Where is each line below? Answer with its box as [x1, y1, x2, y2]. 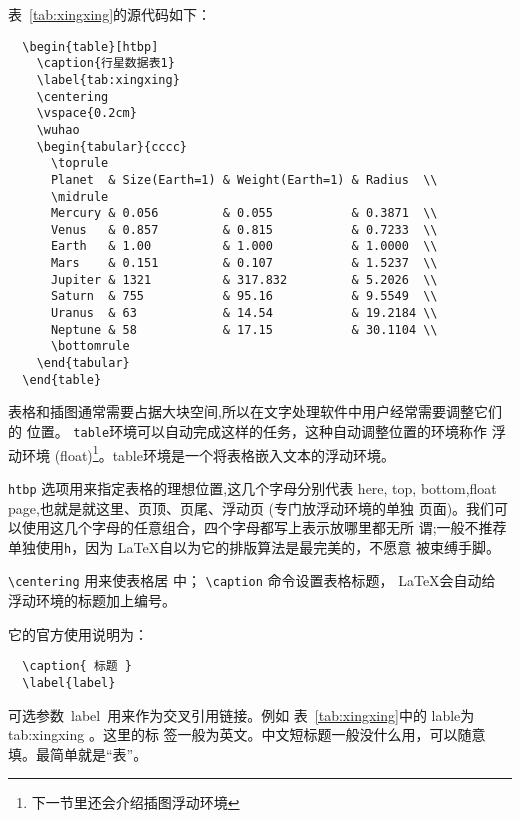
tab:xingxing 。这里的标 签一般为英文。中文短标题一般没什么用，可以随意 [8, 724, 486, 745]
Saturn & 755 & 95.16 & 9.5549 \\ [50, 289, 438, 304]
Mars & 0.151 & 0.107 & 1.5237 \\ [50, 256, 438, 271]
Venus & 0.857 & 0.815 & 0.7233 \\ [50, 222, 438, 237]
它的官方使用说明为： [8, 623, 148, 644]
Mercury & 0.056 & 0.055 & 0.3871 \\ [50, 206, 438, 221]
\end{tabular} [36, 356, 130, 371]
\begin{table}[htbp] [22, 39, 159, 54]
